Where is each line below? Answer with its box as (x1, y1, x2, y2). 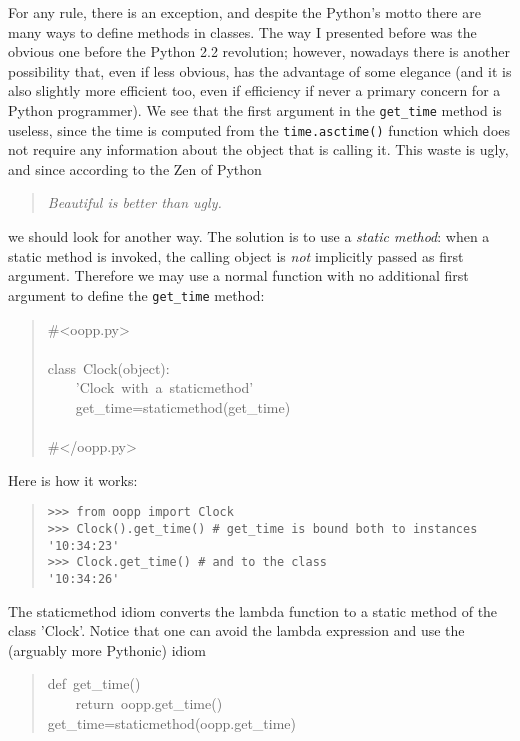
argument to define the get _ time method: (8, 284, 265, 305)
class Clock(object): (47, 357, 170, 378)
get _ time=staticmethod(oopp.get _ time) (47, 712, 297, 733)
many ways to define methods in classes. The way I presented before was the (8, 21, 477, 42)
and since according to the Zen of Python (8, 158, 262, 179)
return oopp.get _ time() (75, 692, 223, 713)
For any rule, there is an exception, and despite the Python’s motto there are (8, 2, 481, 22)
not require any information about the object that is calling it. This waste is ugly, (8, 139, 509, 160)
